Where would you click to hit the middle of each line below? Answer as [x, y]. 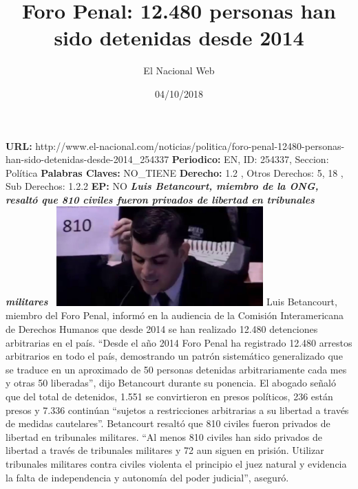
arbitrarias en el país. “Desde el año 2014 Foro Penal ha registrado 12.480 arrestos [179, 342]
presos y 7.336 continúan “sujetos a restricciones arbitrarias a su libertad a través [177, 410]
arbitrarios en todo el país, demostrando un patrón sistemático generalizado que [174, 356]
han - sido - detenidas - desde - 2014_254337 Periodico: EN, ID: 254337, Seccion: [167, 159]
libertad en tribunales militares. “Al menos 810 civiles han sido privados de [164, 436]
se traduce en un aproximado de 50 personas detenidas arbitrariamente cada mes [176, 369]
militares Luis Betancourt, [171, 302]
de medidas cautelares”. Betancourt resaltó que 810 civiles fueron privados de [168, 423]
